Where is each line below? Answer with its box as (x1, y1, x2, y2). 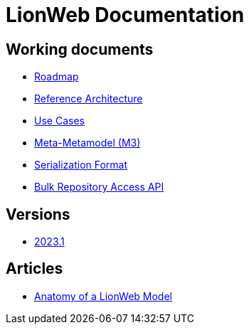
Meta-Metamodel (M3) (34, 137, 141, 149)
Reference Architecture (34, 92, 143, 105)
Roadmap (34, 70, 79, 83)
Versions (6, 205, 70, 223)
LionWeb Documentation (6, 3, 245, 27)
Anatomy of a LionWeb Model (34, 289, 172, 302)
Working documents (6, 40, 154, 58)
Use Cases (34, 115, 85, 127)
